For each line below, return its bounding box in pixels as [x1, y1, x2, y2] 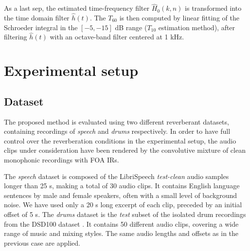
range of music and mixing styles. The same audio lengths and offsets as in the [4, 228, 239, 238]
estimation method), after [158, 22, 235, 32]
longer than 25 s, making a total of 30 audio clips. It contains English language [4, 180, 240, 191]
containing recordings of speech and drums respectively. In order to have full [4, 126, 231, 136]
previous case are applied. [4, 237, 80, 248]
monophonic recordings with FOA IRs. [4, 154, 119, 164]
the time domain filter [4, 13, 70, 23]
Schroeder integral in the [4, 22, 78, 32]
